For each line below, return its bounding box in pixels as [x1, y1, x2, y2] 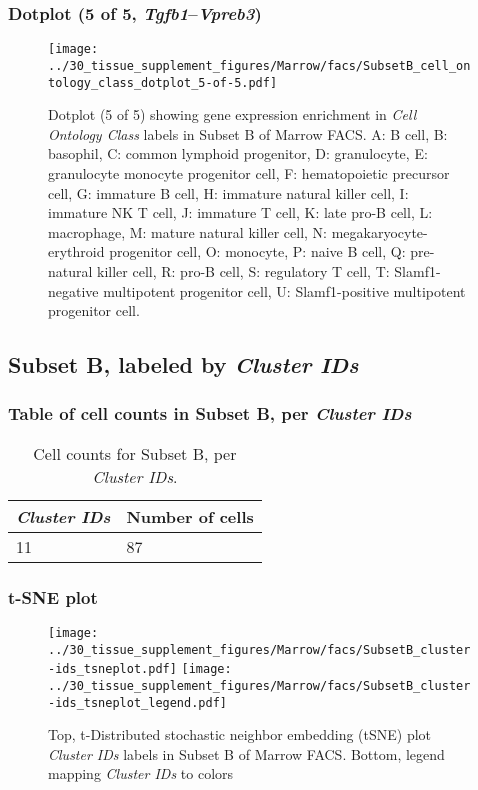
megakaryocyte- [331, 221, 428, 242]
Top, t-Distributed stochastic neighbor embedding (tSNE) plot [48, 724, 432, 745]
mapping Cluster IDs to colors [48, 763, 234, 784]
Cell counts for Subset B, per [33, 441, 237, 465]
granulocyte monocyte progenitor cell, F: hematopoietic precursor [48, 162, 450, 183]
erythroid [48, 241, 105, 262]
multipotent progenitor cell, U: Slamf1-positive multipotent [103, 280, 466, 301]
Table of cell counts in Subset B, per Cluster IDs [8, 401, 412, 426]
